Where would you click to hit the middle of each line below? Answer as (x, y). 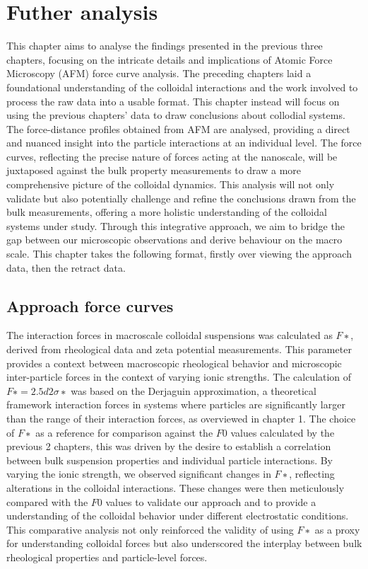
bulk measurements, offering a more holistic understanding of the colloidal (167, 212)
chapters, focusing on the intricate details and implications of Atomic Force (170, 59)
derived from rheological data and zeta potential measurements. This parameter (179, 349)
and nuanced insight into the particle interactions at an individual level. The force (184, 143)
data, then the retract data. (66, 267)
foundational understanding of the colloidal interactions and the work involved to (182, 87)
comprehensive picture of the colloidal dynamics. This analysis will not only (171, 184)
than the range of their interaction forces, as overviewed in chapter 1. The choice (181, 418)
